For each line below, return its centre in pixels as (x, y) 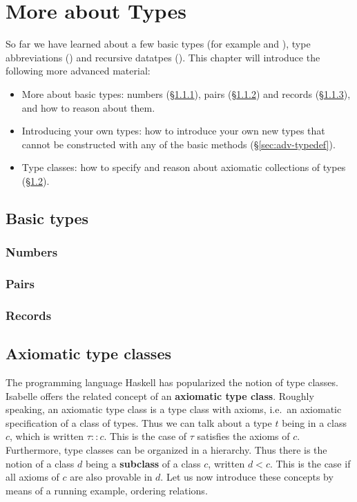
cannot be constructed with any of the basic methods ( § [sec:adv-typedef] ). (178, 144)
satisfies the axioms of (243, 436)
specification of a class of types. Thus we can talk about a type (139, 422)
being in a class (315, 422)
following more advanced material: (78, 71)
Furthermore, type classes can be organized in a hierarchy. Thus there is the (166, 449)
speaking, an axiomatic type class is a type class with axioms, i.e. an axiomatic (174, 409)
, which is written (47, 436)
